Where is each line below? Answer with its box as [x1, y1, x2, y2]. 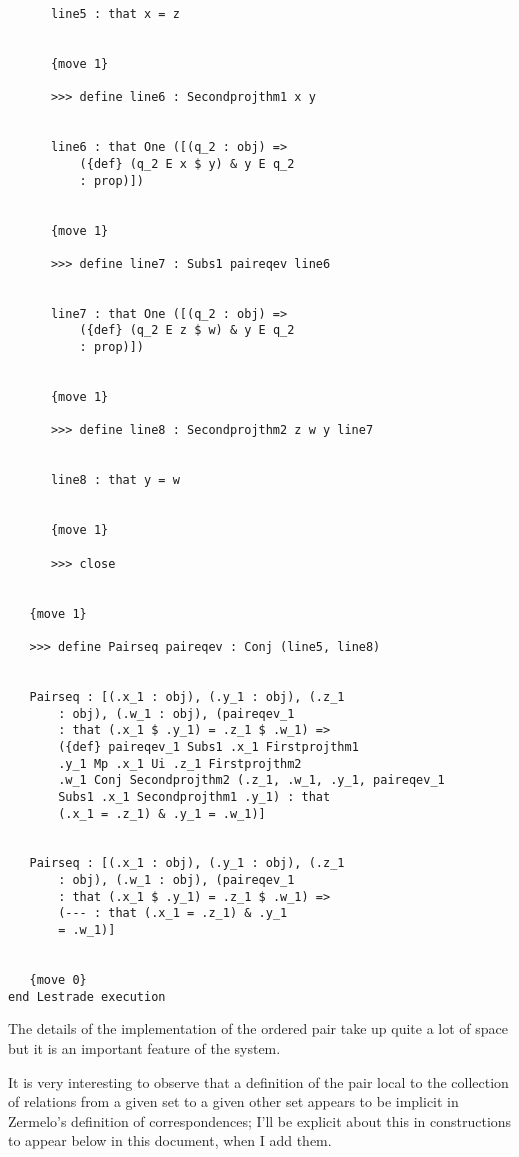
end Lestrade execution [8, 989, 166, 1004]
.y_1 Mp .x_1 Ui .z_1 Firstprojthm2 [58, 756, 302, 771]
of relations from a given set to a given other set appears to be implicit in [8, 1091, 459, 1112]
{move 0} [29, 973, 87, 988]
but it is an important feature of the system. [8, 1037, 281, 1058]
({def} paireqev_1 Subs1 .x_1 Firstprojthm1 [58, 739, 359, 754]
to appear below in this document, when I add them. [8, 1130, 332, 1151]
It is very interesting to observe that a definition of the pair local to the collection [8, 1071, 509, 1092]
